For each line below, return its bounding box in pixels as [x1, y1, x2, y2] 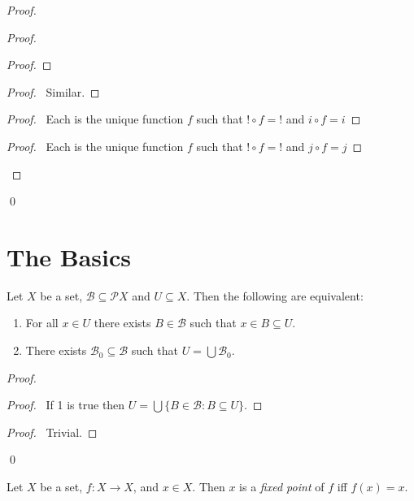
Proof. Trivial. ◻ [7, 423, 98, 440]
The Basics [7, 240, 131, 273]
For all [25, 314, 59, 331]
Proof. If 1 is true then [7, 396, 125, 413]
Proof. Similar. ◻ [7, 83, 100, 100]
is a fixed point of [239, 478, 325, 495]
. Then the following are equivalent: [186, 287, 364, 304]
